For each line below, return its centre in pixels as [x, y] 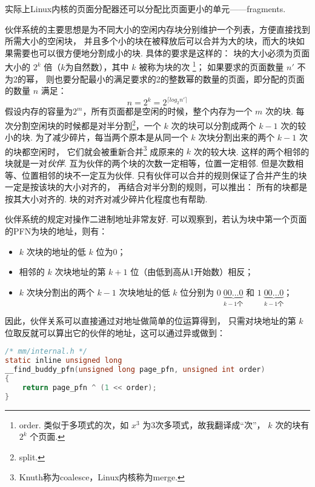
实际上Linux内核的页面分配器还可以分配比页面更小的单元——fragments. [145, 8]
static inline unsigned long [64, 361]
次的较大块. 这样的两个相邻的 [251, 151]
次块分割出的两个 [60, 292]
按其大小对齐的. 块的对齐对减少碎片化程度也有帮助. [106, 198]
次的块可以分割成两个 [214, 125]
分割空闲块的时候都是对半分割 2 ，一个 [87, 124]
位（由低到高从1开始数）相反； [192, 272]
